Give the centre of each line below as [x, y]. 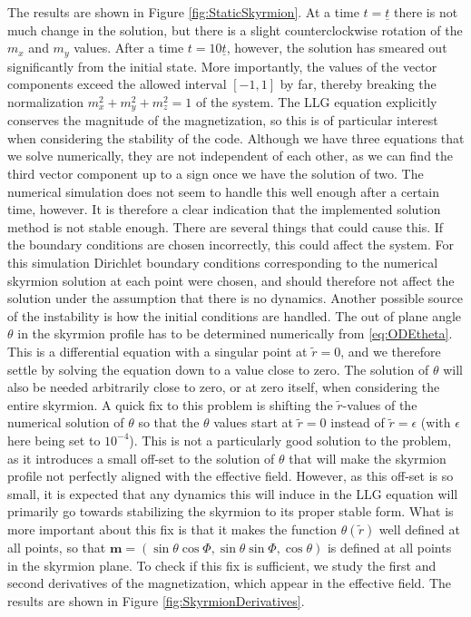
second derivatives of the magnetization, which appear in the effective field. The [230, 583]
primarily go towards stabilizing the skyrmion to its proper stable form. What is [231, 511]
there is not [426, 12]
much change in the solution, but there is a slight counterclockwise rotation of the [235, 29]
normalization [46, 101]
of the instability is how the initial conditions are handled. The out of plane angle [235, 315]
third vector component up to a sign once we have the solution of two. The [216, 174]
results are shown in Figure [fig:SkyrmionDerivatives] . [156, 600]
